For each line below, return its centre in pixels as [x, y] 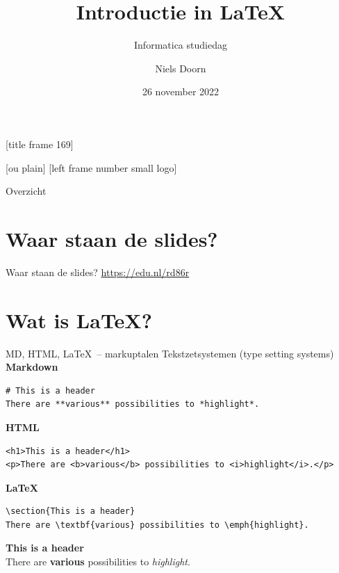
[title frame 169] [40, 144]
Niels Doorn [181, 68]
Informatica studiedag [181, 45]
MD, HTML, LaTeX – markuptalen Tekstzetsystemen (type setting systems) [170, 353]
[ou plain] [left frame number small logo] [91, 167]
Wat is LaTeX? [79, 320]
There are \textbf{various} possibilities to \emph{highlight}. [157, 525]
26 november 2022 [181, 91]
